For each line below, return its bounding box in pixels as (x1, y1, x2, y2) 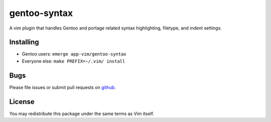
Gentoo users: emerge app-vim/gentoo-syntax (22, 51, 126, 57)
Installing (9, 38, 40, 46)
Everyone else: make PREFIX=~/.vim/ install (22, 58, 125, 64)
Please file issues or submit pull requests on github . (9, 84, 116, 90)
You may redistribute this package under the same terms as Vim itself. (9, 110, 154, 116)
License (9, 97, 35, 106)
